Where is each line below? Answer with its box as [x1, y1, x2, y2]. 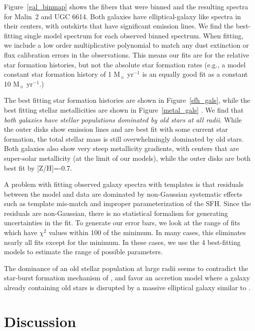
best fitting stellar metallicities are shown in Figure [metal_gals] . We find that [4, 104, 244, 115]
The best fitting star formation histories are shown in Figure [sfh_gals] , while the [4, 95, 251, 105]
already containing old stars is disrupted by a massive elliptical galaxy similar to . [4, 282, 251, 293]
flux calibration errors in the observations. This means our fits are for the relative [4, 49, 249, 60]
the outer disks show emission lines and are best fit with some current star [4, 124, 228, 134]
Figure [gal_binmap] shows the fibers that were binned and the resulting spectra [4, 1, 249, 11]
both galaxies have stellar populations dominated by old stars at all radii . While [4, 114, 242, 124]
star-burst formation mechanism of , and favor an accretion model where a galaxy [4, 272, 250, 283]
